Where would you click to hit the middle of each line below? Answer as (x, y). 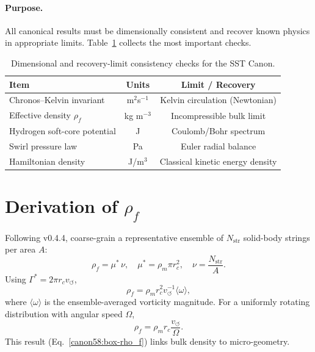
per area (20, 249)
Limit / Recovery (218, 84)
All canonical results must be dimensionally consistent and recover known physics (157, 30)
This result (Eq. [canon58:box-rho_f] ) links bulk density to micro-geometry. (147, 341)
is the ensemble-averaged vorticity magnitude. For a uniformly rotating (177, 302)
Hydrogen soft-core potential (63, 131)
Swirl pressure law (43, 146)
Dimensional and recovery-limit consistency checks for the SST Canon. (143, 63)
